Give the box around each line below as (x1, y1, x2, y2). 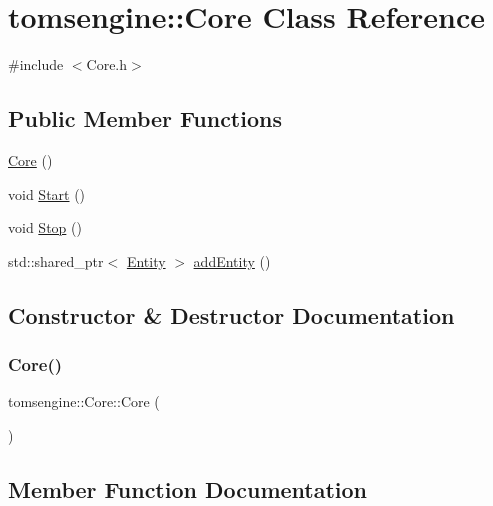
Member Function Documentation (8, 473, 368, 504)
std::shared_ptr (8, 250, 104, 271)
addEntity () (193, 250, 271, 271)
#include (8, 54, 64, 75)
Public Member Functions (8, 103, 282, 134)
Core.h (86, 54, 128, 75)
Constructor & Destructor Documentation (8, 299, 455, 330)
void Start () (8, 183, 86, 204)
